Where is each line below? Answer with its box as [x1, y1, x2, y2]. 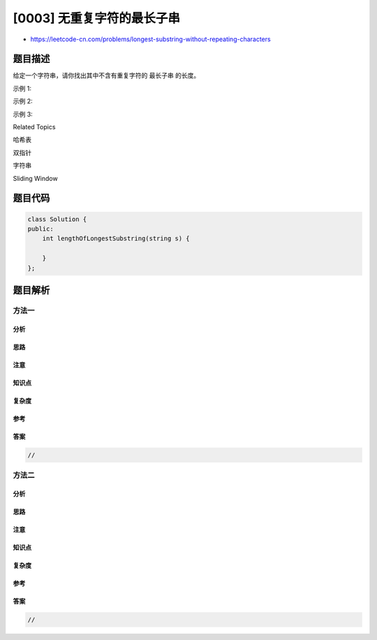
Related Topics [13, 123, 56, 131]
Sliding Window [13, 174, 59, 182]
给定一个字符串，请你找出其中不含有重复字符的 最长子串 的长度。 [13, 71, 200, 80]
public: [27, 224, 54, 233]
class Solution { [27, 215, 87, 223]
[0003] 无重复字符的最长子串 [13, 10, 181, 26]
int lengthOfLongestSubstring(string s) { [42, 235, 190, 242]
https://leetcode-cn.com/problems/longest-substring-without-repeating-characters [30, 35, 272, 43]
